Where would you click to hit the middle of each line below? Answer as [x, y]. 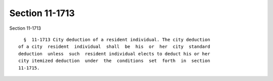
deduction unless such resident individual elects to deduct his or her [114, 54]
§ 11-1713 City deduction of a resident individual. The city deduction [117, 39]
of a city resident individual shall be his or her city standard [114, 47]
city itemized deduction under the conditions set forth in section [114, 61]
